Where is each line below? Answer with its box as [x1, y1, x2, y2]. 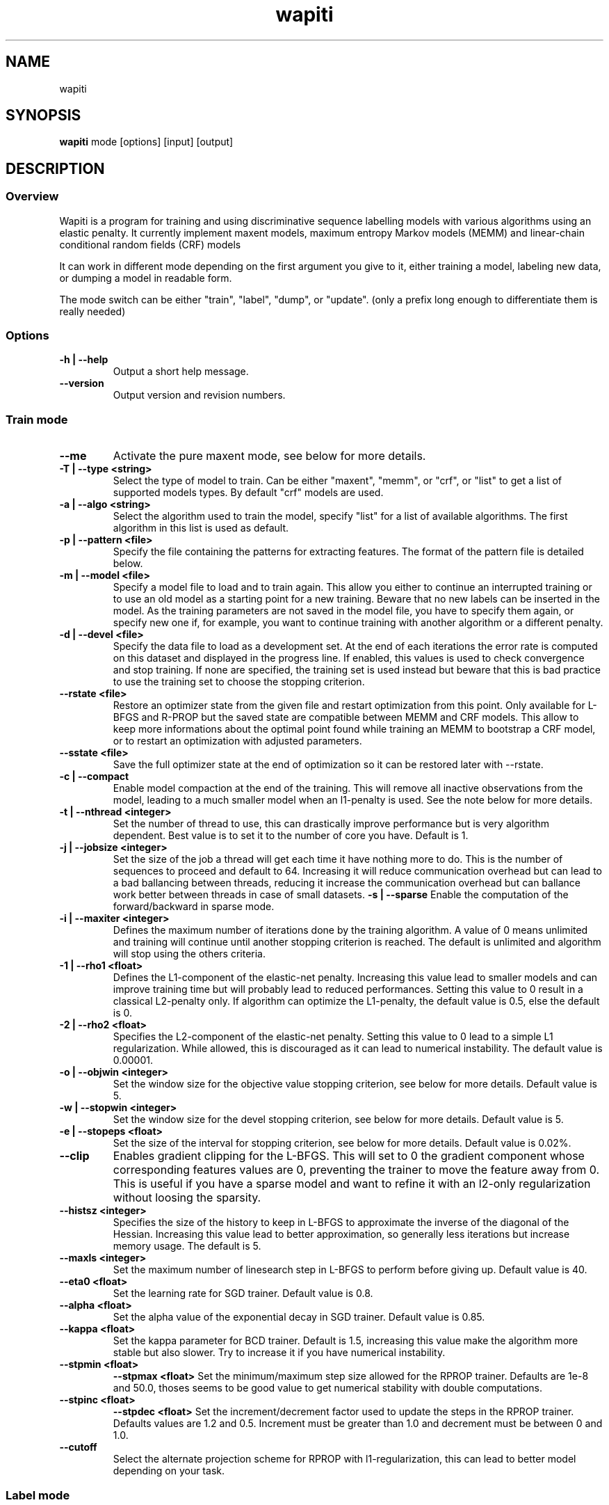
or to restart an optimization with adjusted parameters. [113, 735, 362, 747]
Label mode [6, 1488, 70, 1502]
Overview [6, 189, 59, 204]
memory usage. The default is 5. [113, 1240, 261, 1252]
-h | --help [59, 353, 108, 366]
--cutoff [59, 1441, 97, 1454]
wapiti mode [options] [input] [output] [59, 136, 234, 148]
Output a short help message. [113, 365, 249, 378]
